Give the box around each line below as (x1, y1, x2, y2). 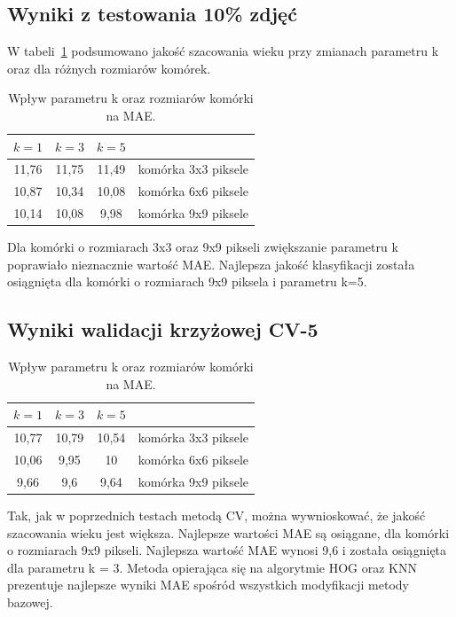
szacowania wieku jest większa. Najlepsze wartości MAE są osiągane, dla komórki (7, 523, 450, 542)
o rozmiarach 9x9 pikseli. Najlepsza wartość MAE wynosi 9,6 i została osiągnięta (7, 541, 447, 559)
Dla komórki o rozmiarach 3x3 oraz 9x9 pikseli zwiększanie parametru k (7, 238, 398, 256)
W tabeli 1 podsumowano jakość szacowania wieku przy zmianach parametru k (7, 42, 439, 60)
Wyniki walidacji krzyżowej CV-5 (7, 316, 318, 343)
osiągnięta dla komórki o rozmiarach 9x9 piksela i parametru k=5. (7, 272, 367, 291)
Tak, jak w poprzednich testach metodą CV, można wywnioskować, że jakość (7, 506, 426, 524)
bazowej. (7, 592, 53, 611)
